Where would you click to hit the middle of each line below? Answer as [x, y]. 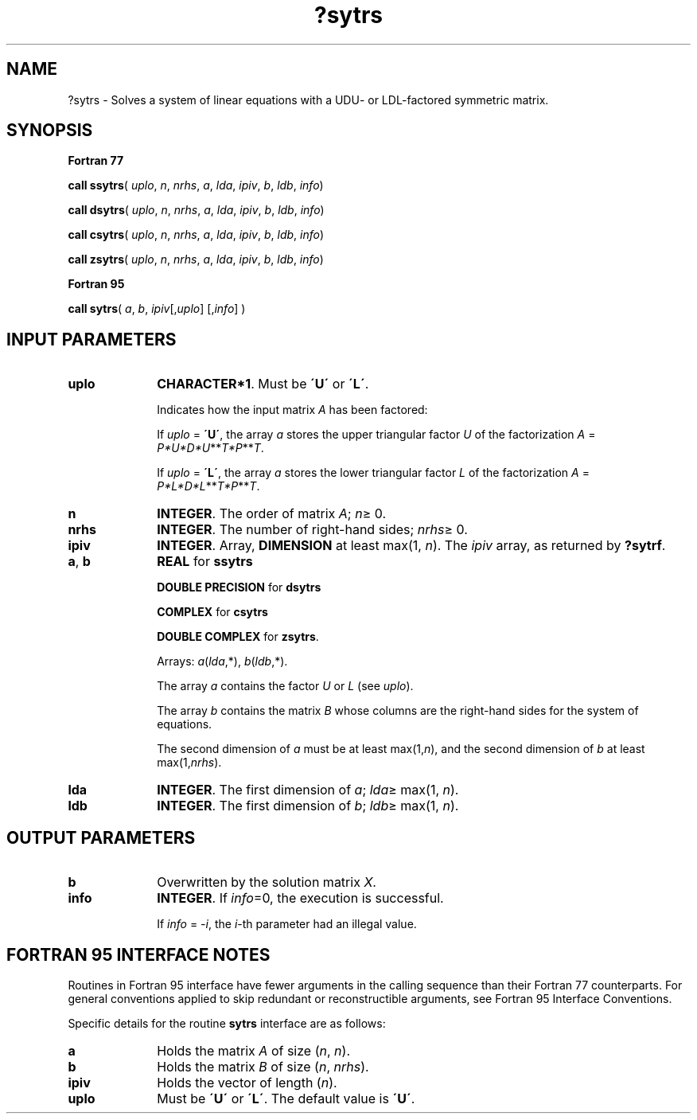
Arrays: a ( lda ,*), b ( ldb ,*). [222, 661]
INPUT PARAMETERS [92, 339]
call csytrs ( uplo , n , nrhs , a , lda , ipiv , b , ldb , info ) [196, 235]
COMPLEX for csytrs [212, 612]
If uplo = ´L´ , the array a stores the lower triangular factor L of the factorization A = [373, 473]
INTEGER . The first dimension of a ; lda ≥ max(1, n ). [308, 790]
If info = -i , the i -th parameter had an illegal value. [287, 924]
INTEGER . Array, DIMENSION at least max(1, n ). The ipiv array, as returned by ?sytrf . [411, 546]
